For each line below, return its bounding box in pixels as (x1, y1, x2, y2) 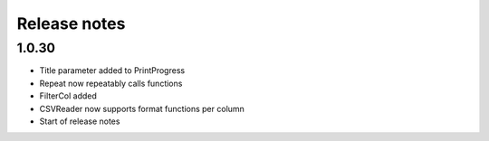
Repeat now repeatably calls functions (39, 78, 183, 89)
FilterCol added (39, 90, 97, 101)
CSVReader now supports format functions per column (39, 103, 244, 114)
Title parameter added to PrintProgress (39, 65, 186, 76)
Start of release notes (39, 116, 120, 127)
